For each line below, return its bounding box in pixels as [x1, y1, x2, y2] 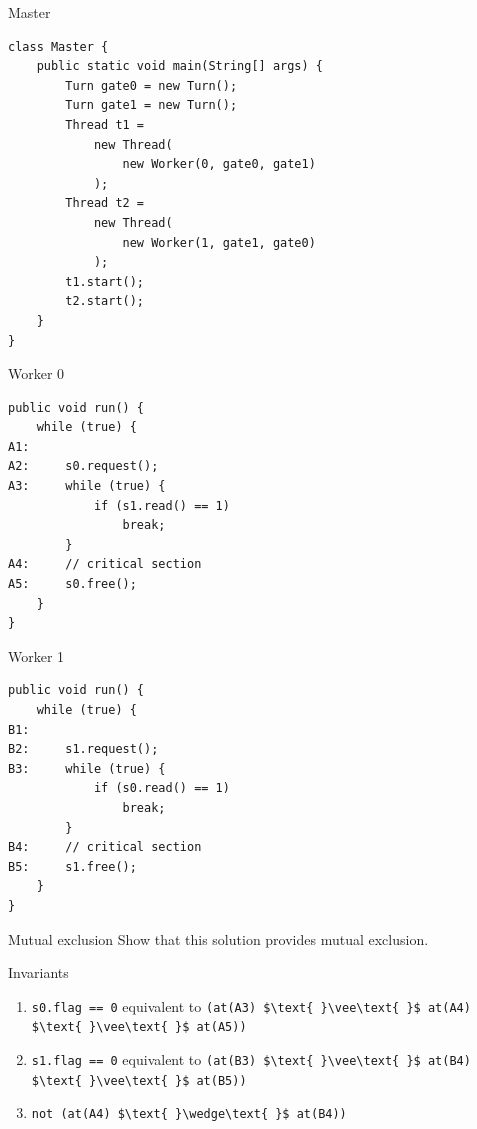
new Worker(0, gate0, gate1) [122, 157, 316, 172]
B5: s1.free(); [8, 859, 137, 874]
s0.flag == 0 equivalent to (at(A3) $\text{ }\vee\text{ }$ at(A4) [31, 995, 471, 1016]
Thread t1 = [65, 117, 145, 132]
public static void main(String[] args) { [36, 59, 323, 74]
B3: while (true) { [8, 761, 166, 776]
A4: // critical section [8, 557, 202, 572]
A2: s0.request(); [8, 459, 159, 474]
